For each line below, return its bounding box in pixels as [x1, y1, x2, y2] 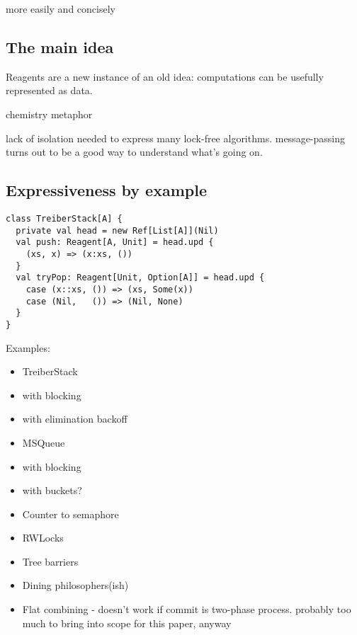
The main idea [6, 35, 114, 57]
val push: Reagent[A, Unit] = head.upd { [16, 237, 214, 248]
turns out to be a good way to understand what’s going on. [6, 144, 263, 159]
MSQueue [22, 435, 65, 450]
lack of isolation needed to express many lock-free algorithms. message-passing [6, 130, 346, 145]
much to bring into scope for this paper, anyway [22, 615, 232, 630]
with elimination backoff [22, 411, 127, 426]
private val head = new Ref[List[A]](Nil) [16, 225, 219, 236]
